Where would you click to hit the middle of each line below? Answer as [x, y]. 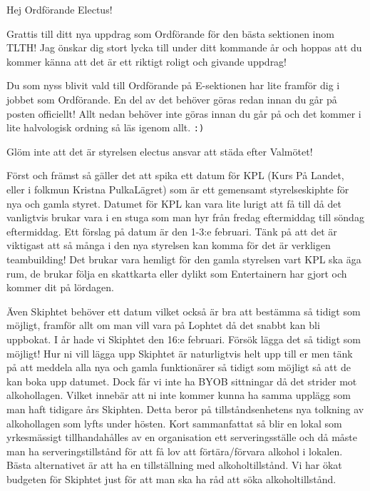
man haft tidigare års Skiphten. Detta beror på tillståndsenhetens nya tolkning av [185, 409]
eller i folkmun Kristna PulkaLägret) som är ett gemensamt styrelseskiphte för [178, 189]
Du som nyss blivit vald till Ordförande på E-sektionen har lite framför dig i [173, 85]
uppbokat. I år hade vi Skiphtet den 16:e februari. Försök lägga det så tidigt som [184, 339]
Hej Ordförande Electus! [60, 9]
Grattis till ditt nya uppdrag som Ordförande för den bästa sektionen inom [170, 33]
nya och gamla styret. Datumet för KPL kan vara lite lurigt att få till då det [174, 203]
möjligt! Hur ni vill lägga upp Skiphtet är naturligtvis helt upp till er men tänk [180, 353]
